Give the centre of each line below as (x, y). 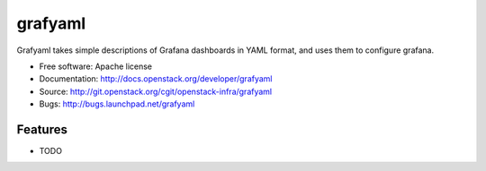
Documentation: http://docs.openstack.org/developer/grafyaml (156, 79)
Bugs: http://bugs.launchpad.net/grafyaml (117, 104)
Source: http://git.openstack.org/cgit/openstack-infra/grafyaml (156, 91)
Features (42, 129)
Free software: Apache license (96, 66)
